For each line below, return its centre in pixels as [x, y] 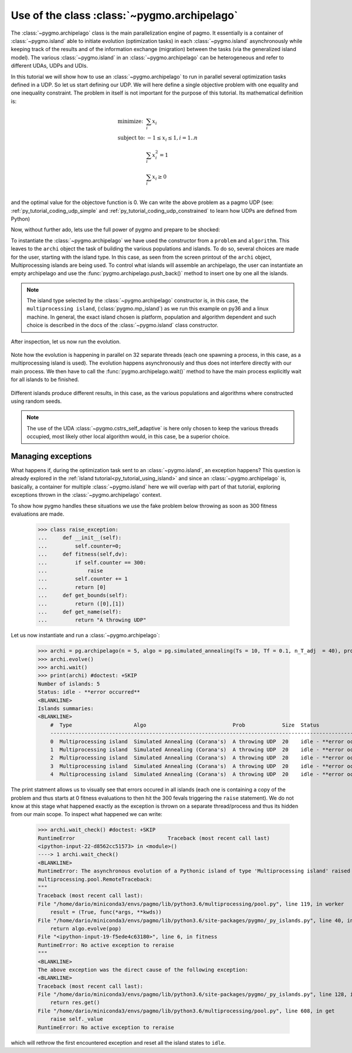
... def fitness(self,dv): [83, 554]
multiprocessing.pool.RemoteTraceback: [95, 879]
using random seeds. [36, 401]
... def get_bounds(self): [83, 596]
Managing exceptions [51, 456]
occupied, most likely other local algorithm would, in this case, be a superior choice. [128, 437]
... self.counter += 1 [83, 579]
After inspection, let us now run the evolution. [66, 342]
